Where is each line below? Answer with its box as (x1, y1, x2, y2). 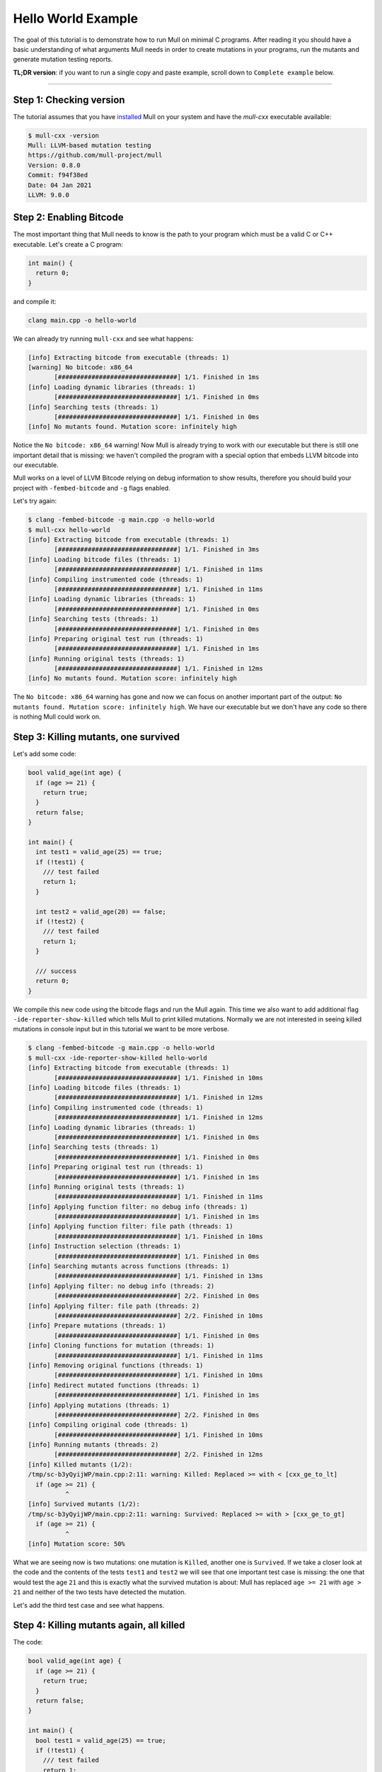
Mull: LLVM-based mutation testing (28, 142, 151, 149)
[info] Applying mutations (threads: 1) (28, 1401, 170, 1409)
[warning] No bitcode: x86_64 (28, 363, 133, 371)
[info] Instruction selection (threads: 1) (28, 1243, 182, 1250)
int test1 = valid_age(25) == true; (35, 848, 163, 856)
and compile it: (13, 297, 57, 305)
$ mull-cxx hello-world (28, 525, 111, 534)
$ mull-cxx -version (28, 131, 99, 140)
